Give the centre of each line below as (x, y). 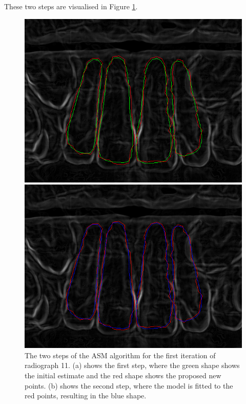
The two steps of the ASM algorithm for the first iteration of (120, 355)
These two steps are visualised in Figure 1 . (71, 6)
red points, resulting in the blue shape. (86, 396)
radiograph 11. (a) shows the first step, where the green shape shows (132, 365)
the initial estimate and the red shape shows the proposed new (123, 375)
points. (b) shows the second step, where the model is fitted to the (129, 385)
